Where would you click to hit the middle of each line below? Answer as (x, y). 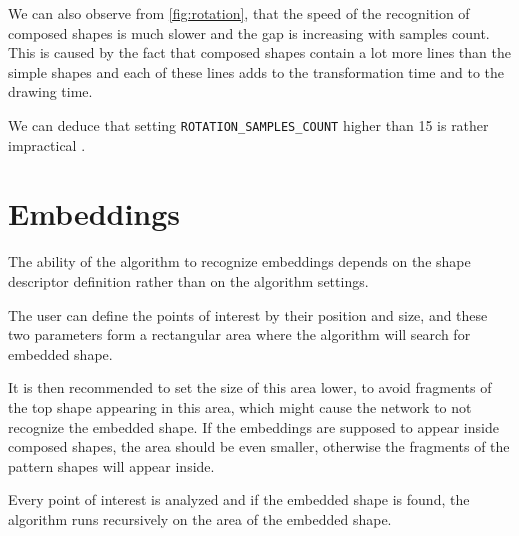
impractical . (47, 144)
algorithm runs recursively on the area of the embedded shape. (200, 518)
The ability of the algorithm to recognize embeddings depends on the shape (239, 261)
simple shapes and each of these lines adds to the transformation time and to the (256, 71)
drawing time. (50, 91)
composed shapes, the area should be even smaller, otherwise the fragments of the (259, 446)
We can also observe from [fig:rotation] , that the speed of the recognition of (239, 13)
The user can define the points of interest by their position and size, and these (248, 314)
